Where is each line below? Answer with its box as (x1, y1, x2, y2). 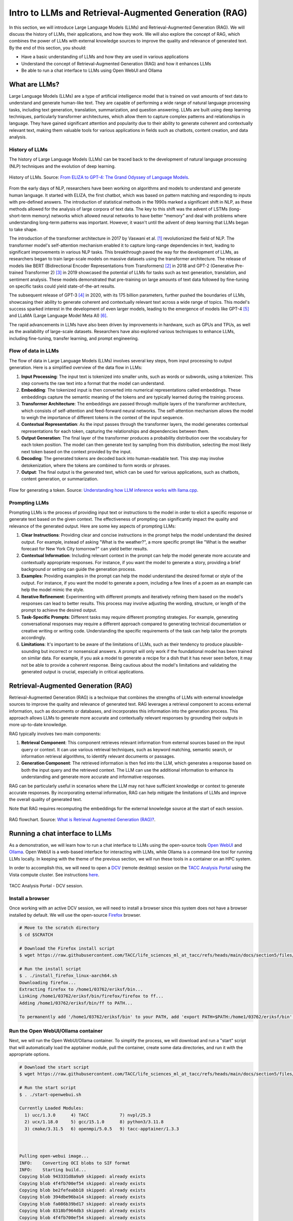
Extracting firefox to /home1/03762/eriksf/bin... (19, 987, 144, 992)
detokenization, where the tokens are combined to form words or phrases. (21, 462, 171, 468)
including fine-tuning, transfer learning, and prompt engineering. (9, 335, 139, 341)
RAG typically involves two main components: (9, 731, 101, 737)
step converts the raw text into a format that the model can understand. (21, 380, 166, 386)
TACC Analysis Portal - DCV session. (9, 883, 83, 888)
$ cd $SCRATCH (19, 932, 53, 937)
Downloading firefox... (19, 980, 77, 985)
